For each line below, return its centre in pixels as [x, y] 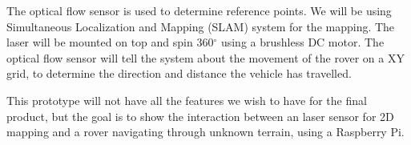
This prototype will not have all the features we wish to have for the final [187, 100]
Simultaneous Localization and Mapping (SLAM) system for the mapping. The [201, 26]
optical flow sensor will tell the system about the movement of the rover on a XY [205, 57]
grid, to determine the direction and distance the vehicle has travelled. [179, 73]
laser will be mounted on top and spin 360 [110, 42]
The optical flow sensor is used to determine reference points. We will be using [199, 10]
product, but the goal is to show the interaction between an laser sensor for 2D [200, 116]
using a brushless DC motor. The [302, 42]
